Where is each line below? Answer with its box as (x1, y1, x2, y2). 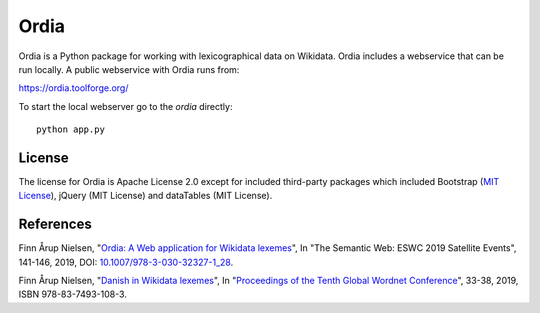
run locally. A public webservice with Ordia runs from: (18, 63, 240, 75)
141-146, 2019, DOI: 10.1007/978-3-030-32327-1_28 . (18, 256, 234, 268)
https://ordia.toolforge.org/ (18, 82, 129, 94)
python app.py (36, 124, 105, 135)
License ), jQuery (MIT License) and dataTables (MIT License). (18, 190, 273, 202)
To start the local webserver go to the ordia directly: (18, 100, 233, 112)
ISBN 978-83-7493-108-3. (18, 288, 127, 300)
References (18, 216, 92, 233)
